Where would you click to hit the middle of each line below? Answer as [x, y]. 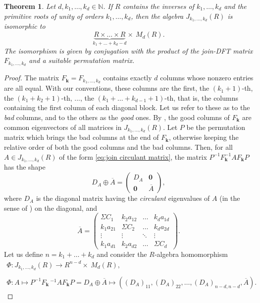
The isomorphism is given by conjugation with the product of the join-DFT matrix [129, 50]
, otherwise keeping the [204, 137]
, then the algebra [157, 16]
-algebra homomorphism [191, 254]
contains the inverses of [158, 6]
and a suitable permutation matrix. [82, 60]
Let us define [24, 254]
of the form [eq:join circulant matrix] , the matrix [133, 156]
